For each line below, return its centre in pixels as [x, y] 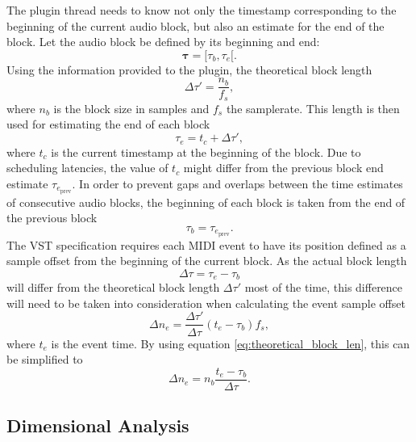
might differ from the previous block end [283, 168]
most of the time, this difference [324, 287]
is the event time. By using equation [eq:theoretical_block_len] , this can [231, 343]
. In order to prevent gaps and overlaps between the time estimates [237, 183]
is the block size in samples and [131, 108]
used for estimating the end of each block [108, 124]
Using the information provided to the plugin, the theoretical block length [189, 69]
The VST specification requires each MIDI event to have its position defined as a [206, 244]
